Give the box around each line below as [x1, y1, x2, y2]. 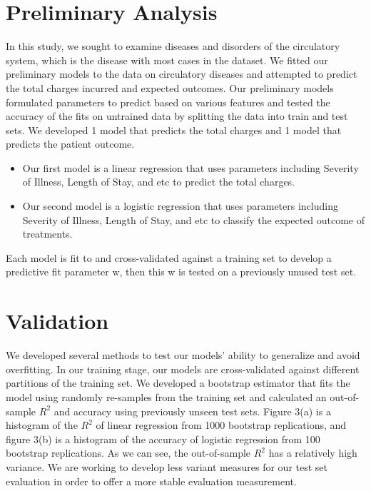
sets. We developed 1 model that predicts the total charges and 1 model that [6, 122, 342, 137]
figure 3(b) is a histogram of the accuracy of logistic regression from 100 [6, 431, 320, 446]
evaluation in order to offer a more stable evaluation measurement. [6, 473, 297, 488]
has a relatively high [268, 445, 357, 460]
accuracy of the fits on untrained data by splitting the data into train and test [6, 108, 348, 123]
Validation [6, 306, 109, 335]
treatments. [22, 226, 73, 241]
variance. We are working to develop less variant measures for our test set [6, 459, 328, 474]
